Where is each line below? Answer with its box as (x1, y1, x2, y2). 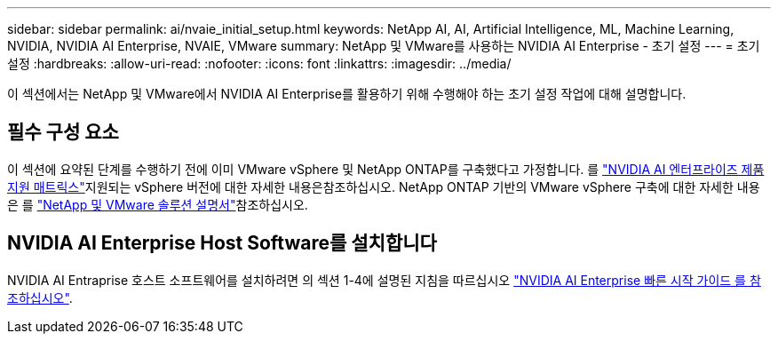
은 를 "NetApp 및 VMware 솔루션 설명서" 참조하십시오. (7, 196, 308, 212)
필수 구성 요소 (7, 121, 119, 144)
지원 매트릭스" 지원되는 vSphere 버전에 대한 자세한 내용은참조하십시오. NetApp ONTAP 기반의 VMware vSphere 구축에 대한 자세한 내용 (7, 178, 760, 194)
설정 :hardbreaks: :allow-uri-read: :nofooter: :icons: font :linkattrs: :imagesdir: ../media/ (7, 56, 512, 71)
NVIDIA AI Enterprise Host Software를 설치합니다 (7, 232, 437, 255)
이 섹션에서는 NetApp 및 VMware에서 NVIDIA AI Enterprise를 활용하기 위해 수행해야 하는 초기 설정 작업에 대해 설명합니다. (7, 86, 687, 101)
